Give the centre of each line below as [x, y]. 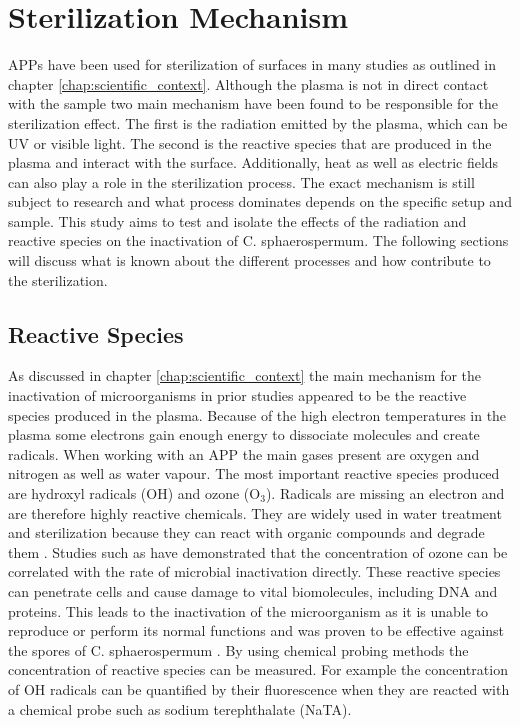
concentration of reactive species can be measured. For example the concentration [258, 669]
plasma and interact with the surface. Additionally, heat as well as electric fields [253, 162]
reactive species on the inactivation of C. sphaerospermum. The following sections [258, 240]
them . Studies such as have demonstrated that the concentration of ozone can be [258, 551]
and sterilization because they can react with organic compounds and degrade [246, 532]
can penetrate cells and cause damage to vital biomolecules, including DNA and [253, 590]
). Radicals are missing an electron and [385, 493]
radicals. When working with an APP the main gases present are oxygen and [244, 453]
